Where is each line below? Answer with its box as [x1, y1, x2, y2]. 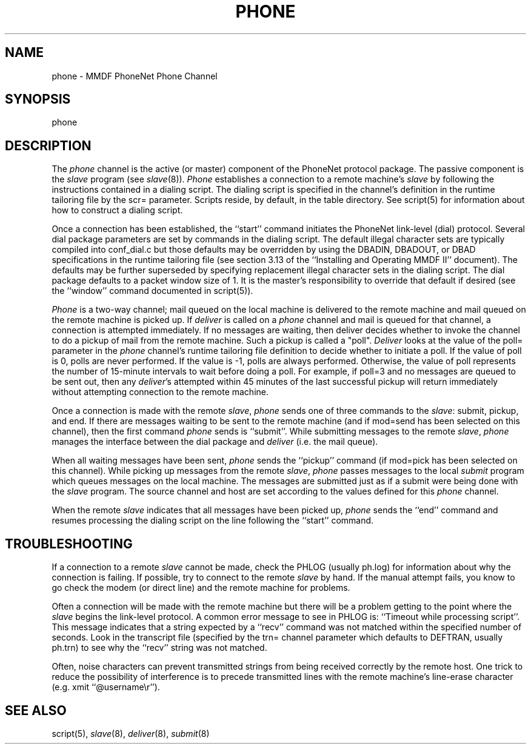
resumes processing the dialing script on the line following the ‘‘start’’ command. [52, 515, 374, 526]
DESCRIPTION [5, 138, 92, 153]
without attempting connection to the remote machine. [52, 387, 269, 398]
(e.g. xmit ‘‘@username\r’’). [52, 682, 160, 693]
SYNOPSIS [5, 92, 71, 107]
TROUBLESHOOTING [5, 536, 133, 551]
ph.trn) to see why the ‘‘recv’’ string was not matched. [52, 642, 267, 653]
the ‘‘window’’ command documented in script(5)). [52, 285, 253, 296]
